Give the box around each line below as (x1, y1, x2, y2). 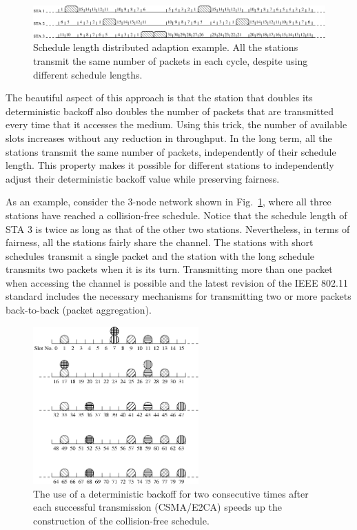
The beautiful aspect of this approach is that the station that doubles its (6, 90, 313, 105)
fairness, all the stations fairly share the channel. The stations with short (6, 235, 314, 249)
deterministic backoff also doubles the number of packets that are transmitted (6, 103, 334, 118)
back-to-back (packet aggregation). (6, 303, 152, 317)
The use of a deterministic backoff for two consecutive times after (33, 486, 309, 500)
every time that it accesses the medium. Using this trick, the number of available (6, 117, 347, 132)
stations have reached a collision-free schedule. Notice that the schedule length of (6, 207, 347, 222)
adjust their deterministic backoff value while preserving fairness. (6, 171, 280, 185)
